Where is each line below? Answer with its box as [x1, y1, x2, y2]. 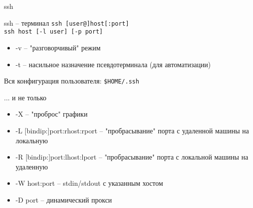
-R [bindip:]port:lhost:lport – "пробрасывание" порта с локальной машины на [15, 152, 249, 162]
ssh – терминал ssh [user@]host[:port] [4, 17, 129, 28]
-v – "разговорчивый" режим [15, 42, 101, 52]
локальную [15, 135, 48, 145]
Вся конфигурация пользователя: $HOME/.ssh [4, 76, 140, 86]
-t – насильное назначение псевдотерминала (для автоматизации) [15, 59, 211, 69]
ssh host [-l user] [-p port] [4, 28, 103, 36]
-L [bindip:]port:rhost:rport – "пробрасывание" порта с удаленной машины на [15, 125, 249, 135]
